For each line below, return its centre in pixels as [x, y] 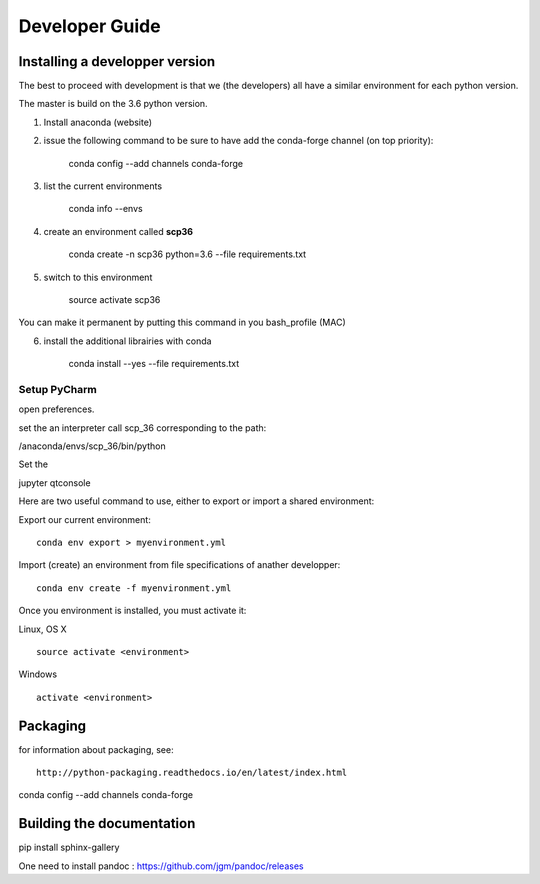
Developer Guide [89, 26]
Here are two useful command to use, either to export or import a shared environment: [196, 501]
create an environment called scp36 [118, 231]
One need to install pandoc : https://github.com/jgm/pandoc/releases [161, 866]
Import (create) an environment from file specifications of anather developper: [179, 565]
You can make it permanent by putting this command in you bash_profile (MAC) [182, 322]
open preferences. [56, 409]
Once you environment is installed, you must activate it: [132, 611]
